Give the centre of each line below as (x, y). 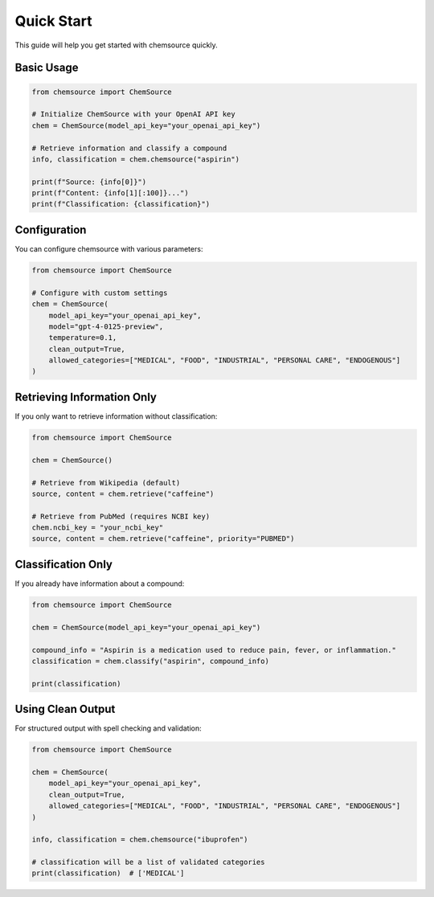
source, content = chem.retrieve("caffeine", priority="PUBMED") (163, 539)
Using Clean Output (65, 709)
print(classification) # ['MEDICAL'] (108, 873)
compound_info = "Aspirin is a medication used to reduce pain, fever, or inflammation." (214, 650)
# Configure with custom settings (100, 293)
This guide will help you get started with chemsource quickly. (117, 45)
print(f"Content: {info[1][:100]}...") (110, 193)
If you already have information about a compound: (100, 584)
